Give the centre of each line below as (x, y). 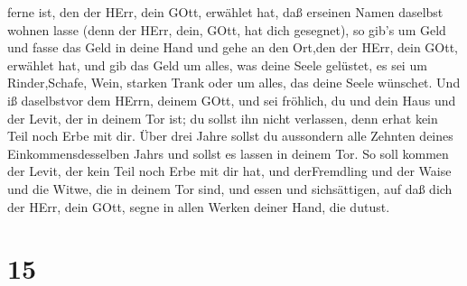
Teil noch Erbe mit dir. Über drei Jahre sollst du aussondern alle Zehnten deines (230, 136)
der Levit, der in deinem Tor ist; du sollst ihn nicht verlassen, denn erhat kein (223, 118)
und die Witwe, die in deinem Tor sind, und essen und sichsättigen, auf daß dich (230, 188)
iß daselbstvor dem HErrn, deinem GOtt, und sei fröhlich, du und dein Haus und (232, 100)
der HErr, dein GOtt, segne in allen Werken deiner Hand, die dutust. (199, 206)
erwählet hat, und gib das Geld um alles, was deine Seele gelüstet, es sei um (217, 65)
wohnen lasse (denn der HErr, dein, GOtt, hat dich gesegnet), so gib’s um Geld (227, 29)
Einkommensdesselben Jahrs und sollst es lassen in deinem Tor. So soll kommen (228, 153)
